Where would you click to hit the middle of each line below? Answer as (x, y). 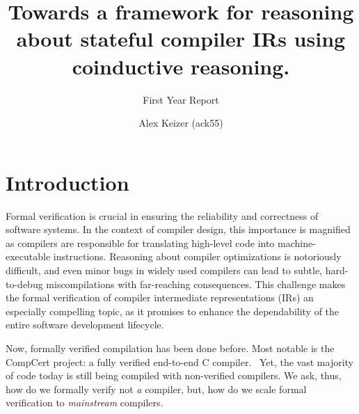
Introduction (67, 182)
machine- (297, 242)
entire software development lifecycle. (85, 325)
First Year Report (181, 99)
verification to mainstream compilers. (85, 403)
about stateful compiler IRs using (181, 39)
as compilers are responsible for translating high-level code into (140, 242)
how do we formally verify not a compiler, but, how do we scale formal (156, 389)
